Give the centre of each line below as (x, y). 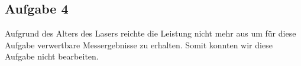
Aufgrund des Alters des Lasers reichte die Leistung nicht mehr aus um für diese (150, 33)
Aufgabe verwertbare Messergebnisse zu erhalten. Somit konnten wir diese (139, 44)
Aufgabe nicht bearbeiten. (52, 56)
